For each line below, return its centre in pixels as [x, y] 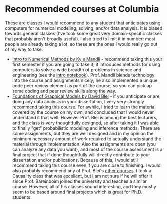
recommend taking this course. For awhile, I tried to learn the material [84, 107]
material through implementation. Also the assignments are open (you [84, 144]
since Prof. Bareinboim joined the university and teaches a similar [80, 181]
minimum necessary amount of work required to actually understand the [86, 139]
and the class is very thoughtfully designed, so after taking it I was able [85, 123]
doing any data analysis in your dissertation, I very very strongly [78, 101]
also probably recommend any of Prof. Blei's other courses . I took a [82, 170]
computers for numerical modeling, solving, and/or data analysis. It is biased [84, 28]
